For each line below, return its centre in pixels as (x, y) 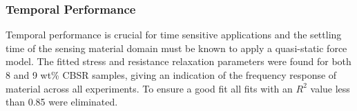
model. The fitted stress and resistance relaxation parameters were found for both (178, 61)
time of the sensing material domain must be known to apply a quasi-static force (176, 48)
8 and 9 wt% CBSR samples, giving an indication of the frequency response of (171, 75)
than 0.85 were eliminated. (62, 102)
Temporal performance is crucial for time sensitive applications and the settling (174, 35)
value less (330, 88)
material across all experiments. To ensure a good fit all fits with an (149, 88)
